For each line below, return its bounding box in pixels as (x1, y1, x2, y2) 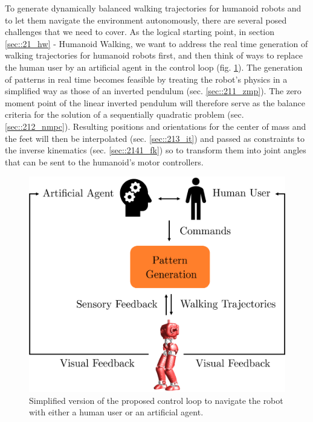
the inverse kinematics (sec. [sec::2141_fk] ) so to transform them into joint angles (5, 144, 306, 156)
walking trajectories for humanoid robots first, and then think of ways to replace (5, 49, 303, 62)
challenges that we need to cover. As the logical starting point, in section (5, 25, 275, 38)
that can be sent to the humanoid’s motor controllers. (5, 155, 204, 168)
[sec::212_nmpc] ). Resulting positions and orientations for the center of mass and (5, 120, 306, 132)
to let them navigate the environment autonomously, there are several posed (5, 13, 287, 26)
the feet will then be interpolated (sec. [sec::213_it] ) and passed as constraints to (5, 132, 305, 144)
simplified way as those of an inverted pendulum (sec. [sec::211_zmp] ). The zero (5, 85, 302, 97)
